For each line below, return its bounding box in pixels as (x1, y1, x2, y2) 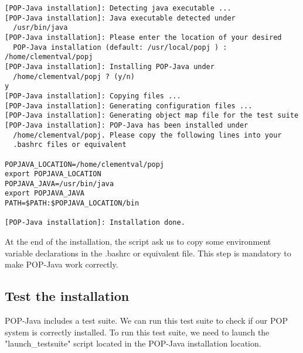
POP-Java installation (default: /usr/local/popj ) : (13, 43, 227, 52)
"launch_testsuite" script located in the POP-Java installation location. (5, 337, 261, 349)
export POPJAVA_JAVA (5, 189, 85, 198)
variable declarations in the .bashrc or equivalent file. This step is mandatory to (5, 246, 291, 259)
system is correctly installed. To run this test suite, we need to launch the (5, 325, 270, 338)
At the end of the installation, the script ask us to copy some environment (5, 235, 271, 248)
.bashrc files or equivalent (13, 140, 127, 149)
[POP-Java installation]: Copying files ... (5, 91, 181, 100)
